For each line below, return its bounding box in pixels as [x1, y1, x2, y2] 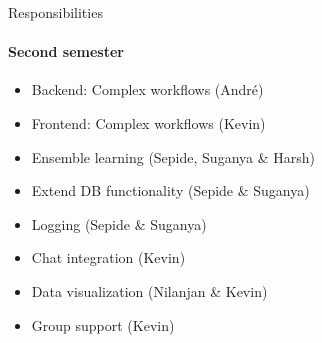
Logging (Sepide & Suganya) [31, 213, 207, 234]
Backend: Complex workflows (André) [31, 79, 264, 100]
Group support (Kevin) [31, 314, 175, 335]
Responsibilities [8, 2, 103, 22]
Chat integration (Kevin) [31, 247, 186, 268]
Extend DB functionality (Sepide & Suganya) [31, 180, 310, 201]
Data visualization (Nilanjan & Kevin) [31, 280, 268, 301]
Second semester [8, 41, 124, 62]
